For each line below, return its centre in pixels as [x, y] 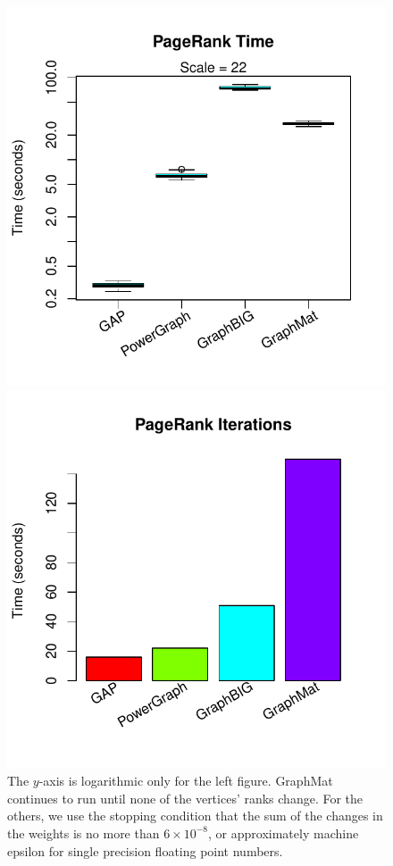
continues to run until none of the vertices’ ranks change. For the [185, 798]
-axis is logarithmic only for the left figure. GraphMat [186, 781]
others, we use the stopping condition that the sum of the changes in [195, 816]
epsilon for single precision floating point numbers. [145, 850]
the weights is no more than [84, 833]
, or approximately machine [284, 833]
